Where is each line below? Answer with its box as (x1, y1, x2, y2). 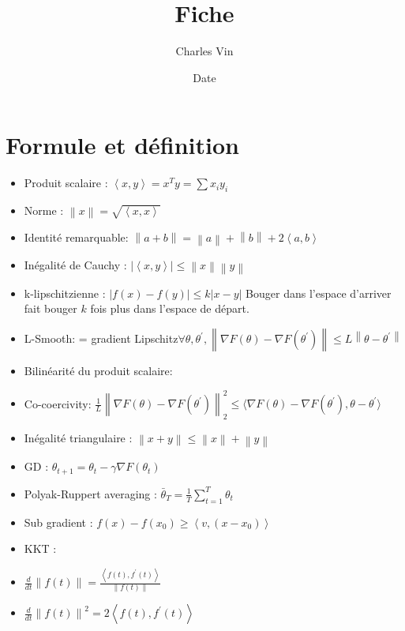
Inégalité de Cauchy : (24, 256, 127, 272)
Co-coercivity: (24, 395, 92, 411)
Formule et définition (6, 129, 239, 161)
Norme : (24, 202, 64, 219)
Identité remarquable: (24, 229, 129, 246)
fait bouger (24, 300, 77, 317)
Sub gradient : (24, 513, 93, 530)
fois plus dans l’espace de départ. (90, 300, 249, 317)
